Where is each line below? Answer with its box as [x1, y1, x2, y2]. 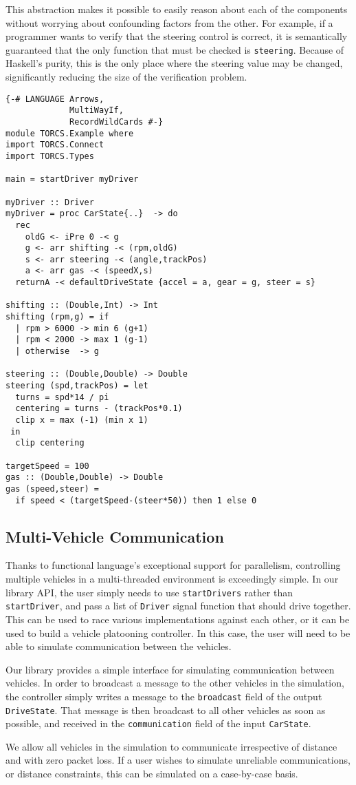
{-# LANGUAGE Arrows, [5, 94, 104, 104]
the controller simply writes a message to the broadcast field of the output [5, 689, 322, 703]
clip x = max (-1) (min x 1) [15, 415, 148, 425]
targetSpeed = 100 [5, 461, 89, 471]
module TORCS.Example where [5, 128, 134, 138]
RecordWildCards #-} [69, 116, 164, 127]
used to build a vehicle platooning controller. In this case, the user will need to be [5, 625, 351, 640]
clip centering [15, 438, 85, 448]
